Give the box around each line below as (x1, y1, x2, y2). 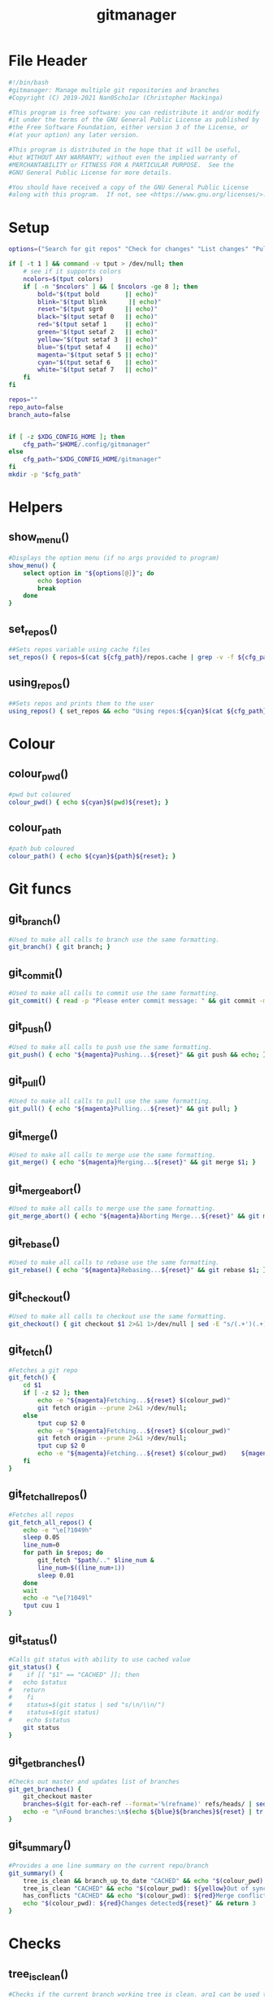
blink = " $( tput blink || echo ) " (37, 297, 162, 306)
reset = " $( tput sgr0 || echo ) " (37, 305, 158, 314)
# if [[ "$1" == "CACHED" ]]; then (8, 1670, 140, 1679)
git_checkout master (23, 1793, 93, 1801)
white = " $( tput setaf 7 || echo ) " (37, 366, 158, 374)
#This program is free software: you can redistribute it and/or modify (8, 108, 260, 116)
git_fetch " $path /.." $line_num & (37, 1556, 154, 1565)
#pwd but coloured (8, 790, 71, 799)
